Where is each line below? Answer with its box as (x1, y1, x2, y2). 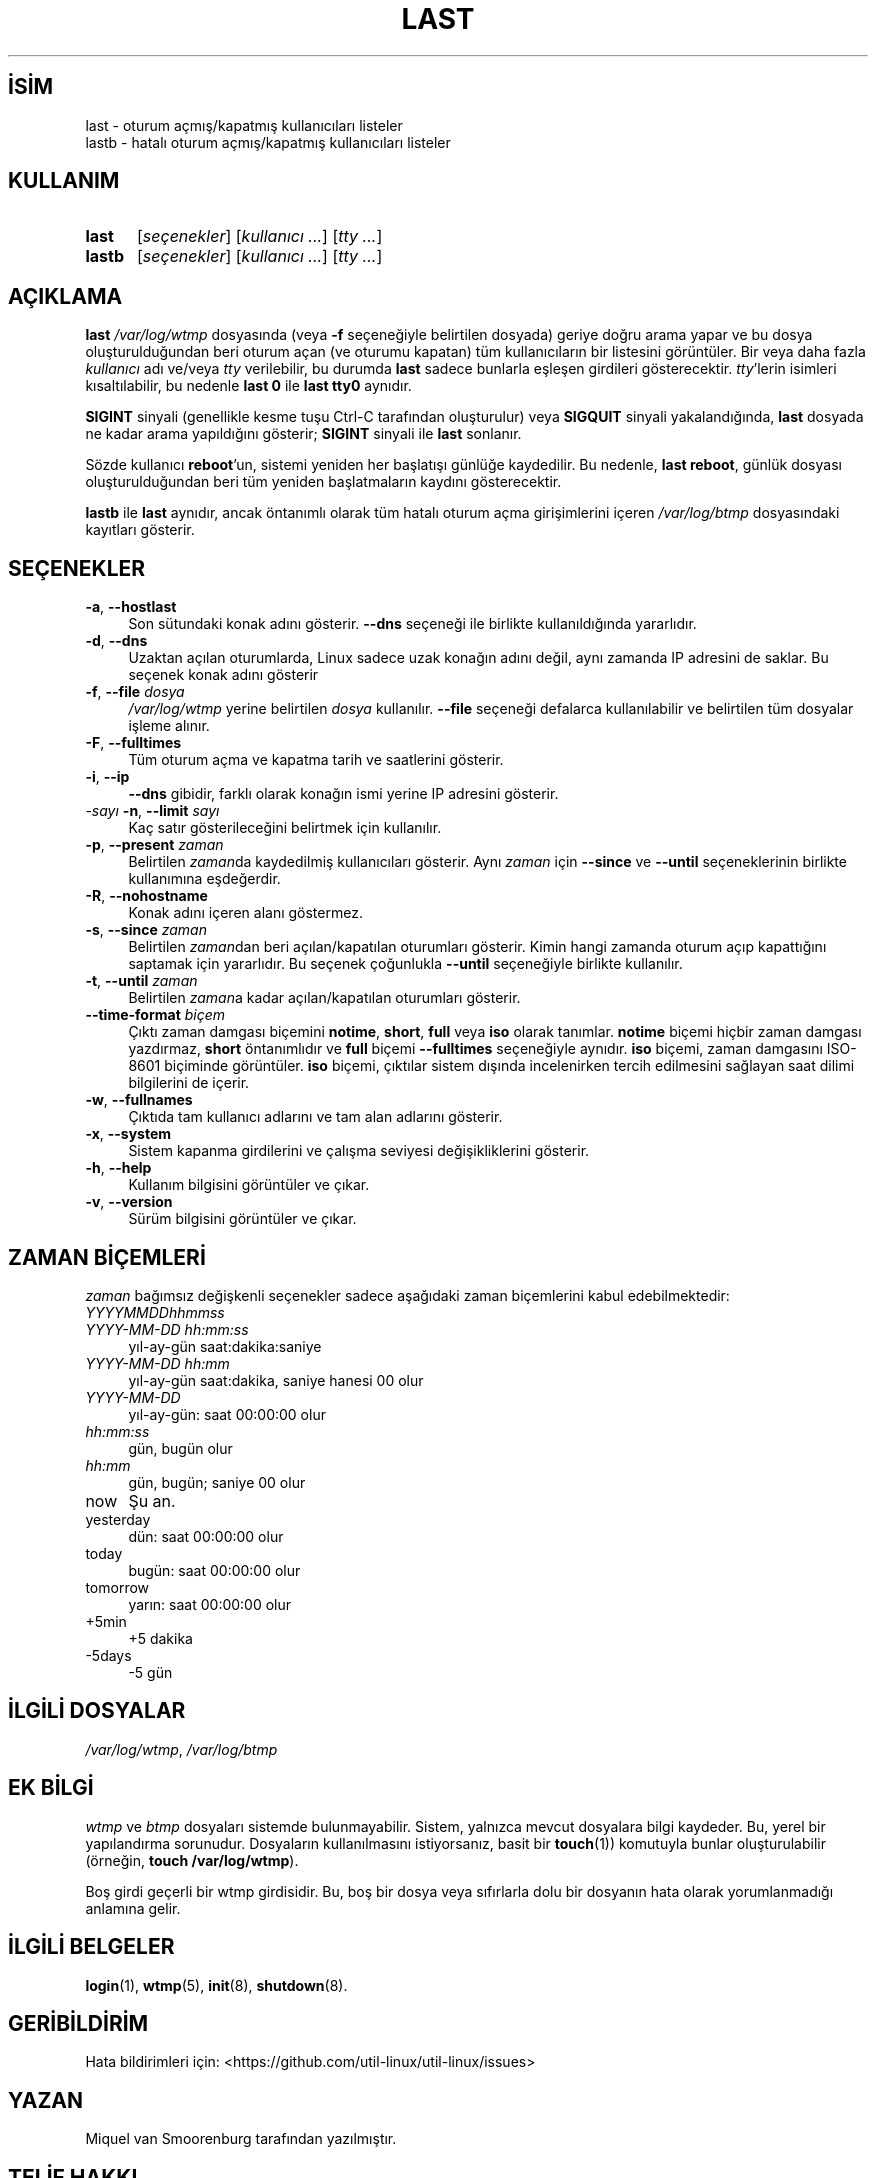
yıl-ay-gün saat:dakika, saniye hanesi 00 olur (128, 1371, 424, 1389)
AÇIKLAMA (8, 283, 123, 309)
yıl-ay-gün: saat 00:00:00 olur (128, 1405, 326, 1423)
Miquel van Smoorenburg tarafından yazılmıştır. (85, 2130, 397, 2148)
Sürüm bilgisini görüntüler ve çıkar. (128, 1210, 357, 1228)
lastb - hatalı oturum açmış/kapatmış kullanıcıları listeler (85, 133, 451, 151)
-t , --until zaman (85, 972, 198, 990)
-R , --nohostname (85, 887, 208, 905)
